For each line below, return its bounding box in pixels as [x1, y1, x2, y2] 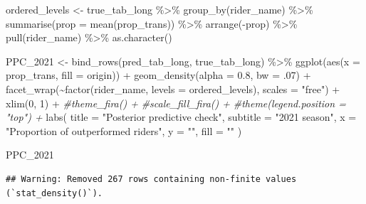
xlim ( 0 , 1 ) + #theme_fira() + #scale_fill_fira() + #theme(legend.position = [6, 95, 346, 110]
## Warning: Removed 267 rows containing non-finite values [6, 173, 297, 184]
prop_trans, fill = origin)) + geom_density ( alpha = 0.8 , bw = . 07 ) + [6, 68, 311, 82]
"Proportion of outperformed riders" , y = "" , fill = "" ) [6, 123, 242, 138]
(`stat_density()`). [6, 188, 103, 198]
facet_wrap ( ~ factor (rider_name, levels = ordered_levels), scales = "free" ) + [6, 81, 340, 96]
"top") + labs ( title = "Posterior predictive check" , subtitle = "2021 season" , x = [6, 109, 357, 124]
